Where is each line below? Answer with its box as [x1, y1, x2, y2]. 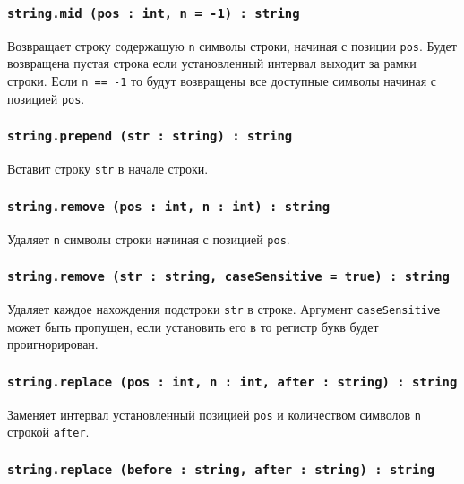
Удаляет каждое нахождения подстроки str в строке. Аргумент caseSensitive [7, 300, 441, 318]
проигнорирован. [7, 335, 99, 353]
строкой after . [7, 422, 90, 441]
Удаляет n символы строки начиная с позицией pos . [7, 229, 290, 248]
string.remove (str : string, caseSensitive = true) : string [7, 269, 450, 284]
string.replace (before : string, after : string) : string [7, 462, 435, 477]
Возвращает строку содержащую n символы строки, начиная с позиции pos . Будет [7, 36, 457, 55]
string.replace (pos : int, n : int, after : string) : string [7, 374, 458, 389]
